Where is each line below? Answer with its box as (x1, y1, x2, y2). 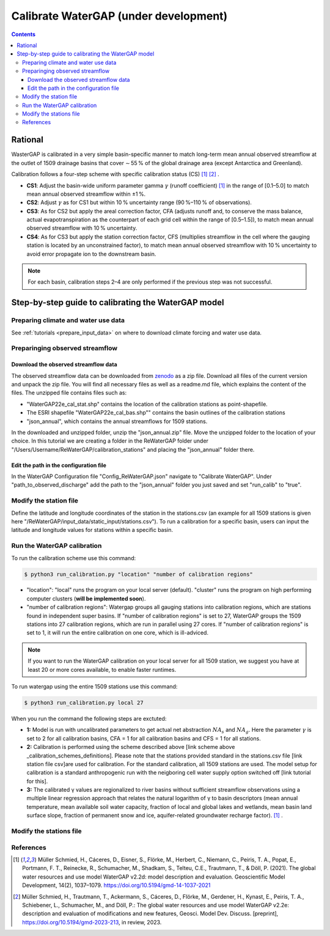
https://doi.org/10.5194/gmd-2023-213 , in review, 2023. (22, 918, 162, 926)
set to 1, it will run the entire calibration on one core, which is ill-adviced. (26, 629, 209, 636)
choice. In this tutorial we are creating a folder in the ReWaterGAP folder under (11, 437, 209, 444)
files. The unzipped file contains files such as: (11, 389, 127, 397)
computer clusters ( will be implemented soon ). (26, 595, 146, 602)
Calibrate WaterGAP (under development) (11, 9, 228, 23)
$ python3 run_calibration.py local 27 (24, 699, 144, 706)
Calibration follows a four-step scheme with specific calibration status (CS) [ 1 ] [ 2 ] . (11, 171, 219, 178)
